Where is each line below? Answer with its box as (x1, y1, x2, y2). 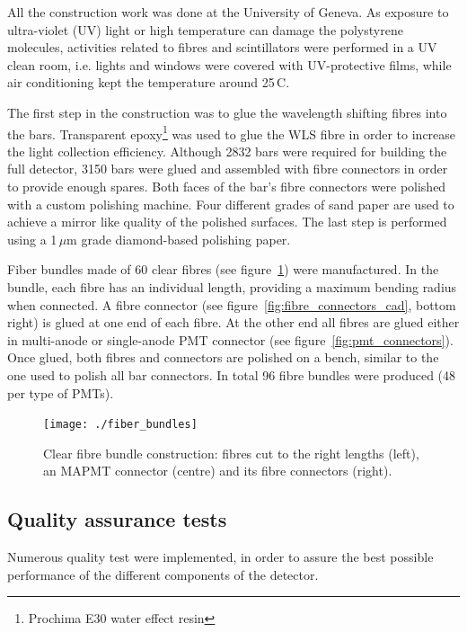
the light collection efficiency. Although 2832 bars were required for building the (7, 141, 447, 160)
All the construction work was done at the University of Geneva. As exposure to (7, 3, 449, 21)
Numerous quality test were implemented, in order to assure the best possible (7, 547, 434, 566)
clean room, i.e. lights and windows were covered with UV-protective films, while (7, 55, 452, 74)
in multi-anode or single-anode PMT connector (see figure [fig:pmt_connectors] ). (7, 330, 454, 349)
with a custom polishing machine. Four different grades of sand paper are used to (7, 194, 454, 213)
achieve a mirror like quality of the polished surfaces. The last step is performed (7, 212, 447, 231)
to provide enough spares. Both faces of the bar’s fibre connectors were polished (7, 177, 446, 195)
